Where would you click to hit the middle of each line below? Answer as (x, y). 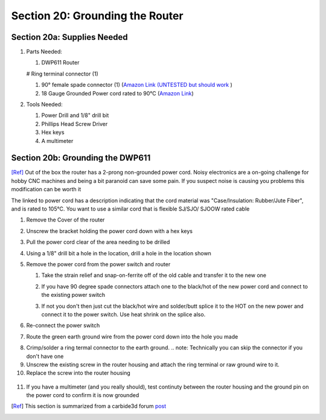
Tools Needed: (44, 104)
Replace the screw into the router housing (78, 373)
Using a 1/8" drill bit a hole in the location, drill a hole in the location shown (119, 253)
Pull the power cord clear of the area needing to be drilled (98, 242)
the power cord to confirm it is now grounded (83, 395)
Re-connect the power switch (63, 325)
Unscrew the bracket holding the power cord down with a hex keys (110, 231)
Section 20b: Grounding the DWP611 (81, 158)
